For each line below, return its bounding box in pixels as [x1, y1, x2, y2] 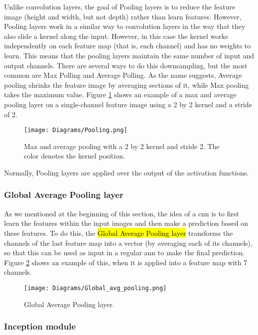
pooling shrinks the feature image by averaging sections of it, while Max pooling [4, 79, 249, 90]
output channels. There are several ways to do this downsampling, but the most [4, 60, 248, 70]
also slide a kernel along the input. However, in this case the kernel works [4, 30, 228, 41]
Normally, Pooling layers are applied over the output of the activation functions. [4, 167, 249, 177]
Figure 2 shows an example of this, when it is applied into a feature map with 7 [4, 257, 248, 267]
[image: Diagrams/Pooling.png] [24, 127, 128, 134]
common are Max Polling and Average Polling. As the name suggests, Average [4, 70, 242, 80]
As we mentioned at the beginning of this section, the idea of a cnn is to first [4, 208, 239, 218]
